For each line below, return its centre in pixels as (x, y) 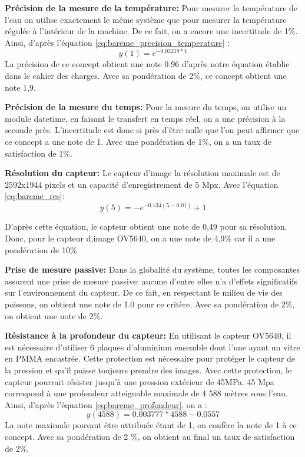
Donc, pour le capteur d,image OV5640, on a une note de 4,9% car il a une (140, 238)
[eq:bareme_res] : (35, 196)
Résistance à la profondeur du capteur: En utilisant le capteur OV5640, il (148, 335)
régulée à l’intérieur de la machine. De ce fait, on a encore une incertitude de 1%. (151, 31)
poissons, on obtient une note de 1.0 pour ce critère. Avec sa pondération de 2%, (150, 304)
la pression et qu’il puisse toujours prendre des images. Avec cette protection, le (148, 370)
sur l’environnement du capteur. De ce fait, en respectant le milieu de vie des (144, 292)
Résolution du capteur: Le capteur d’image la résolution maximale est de (142, 173)
